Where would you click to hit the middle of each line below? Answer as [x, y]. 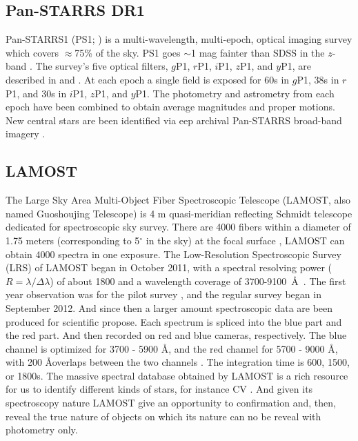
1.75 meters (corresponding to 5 [73, 240]
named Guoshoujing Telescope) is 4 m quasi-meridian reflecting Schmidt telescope [179, 213]
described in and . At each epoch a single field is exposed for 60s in [148, 79]
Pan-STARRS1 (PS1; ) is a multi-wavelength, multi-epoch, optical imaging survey [179, 39]
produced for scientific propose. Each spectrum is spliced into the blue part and [174, 321]
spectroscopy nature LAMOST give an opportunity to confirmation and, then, [171, 403]
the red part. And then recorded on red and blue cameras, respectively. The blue [176, 335]
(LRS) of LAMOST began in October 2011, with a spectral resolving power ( [169, 267]
